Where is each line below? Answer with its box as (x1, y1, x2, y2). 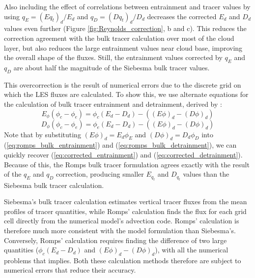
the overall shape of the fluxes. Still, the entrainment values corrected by (4, 52, 223, 62)
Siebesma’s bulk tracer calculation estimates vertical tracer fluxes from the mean (4, 196, 247, 207)
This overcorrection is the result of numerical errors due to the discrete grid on (4, 79, 241, 90)
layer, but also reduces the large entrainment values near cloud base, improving (4, 42, 243, 53)
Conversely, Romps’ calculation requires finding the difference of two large (4, 235, 227, 245)
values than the (183, 169, 229, 179)
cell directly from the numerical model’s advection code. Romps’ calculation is (4, 216, 239, 226)
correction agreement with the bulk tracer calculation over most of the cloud (4, 32, 234, 43)
